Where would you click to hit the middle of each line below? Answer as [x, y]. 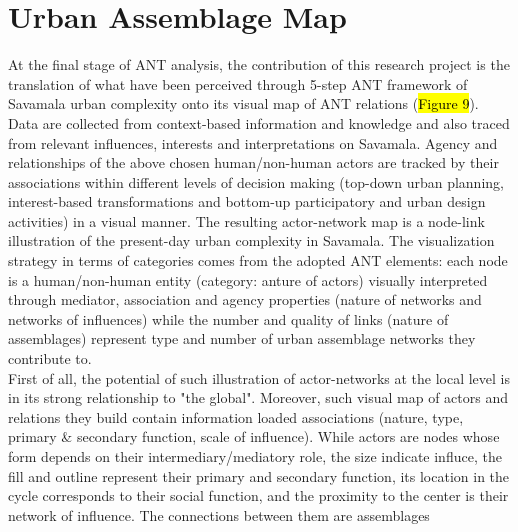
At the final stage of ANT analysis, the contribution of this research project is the [259, 64]
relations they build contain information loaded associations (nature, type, [236, 416]
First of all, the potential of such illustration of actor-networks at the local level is [259, 377]
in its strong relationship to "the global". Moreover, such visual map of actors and [258, 397]
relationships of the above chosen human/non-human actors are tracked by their [253, 162]
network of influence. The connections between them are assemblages [219, 514]
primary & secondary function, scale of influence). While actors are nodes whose [254, 436]
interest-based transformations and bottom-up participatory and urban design [247, 201]
